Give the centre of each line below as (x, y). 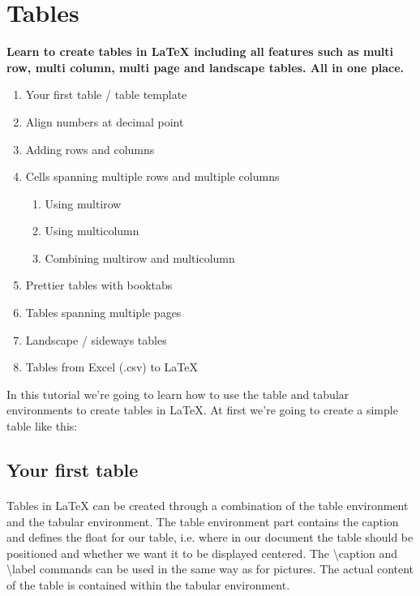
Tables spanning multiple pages (103, 313)
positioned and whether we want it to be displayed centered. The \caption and (202, 553)
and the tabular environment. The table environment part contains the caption (203, 521)
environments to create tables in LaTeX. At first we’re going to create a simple (202, 410)
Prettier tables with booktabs (99, 285)
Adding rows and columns (90, 149)
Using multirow (83, 203)
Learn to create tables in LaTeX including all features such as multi (200, 51)
